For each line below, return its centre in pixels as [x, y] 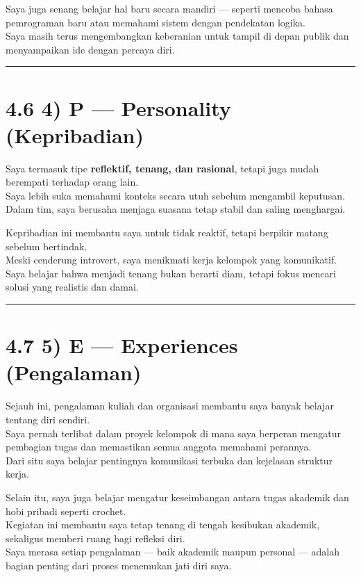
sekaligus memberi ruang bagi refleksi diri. [95, 538]
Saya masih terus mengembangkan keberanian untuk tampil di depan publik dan [177, 36]
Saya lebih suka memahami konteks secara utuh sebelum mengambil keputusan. [175, 195]
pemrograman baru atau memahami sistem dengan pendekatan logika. [156, 22]
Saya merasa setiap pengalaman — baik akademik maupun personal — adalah [173, 552]
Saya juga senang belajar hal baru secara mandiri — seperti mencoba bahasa [169, 8]
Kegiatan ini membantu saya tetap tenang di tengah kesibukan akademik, [163, 525]
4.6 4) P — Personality [118, 107]
